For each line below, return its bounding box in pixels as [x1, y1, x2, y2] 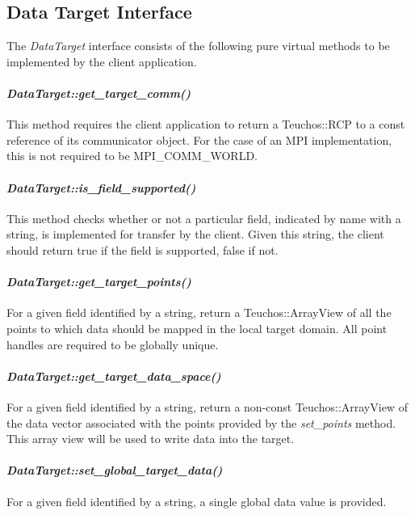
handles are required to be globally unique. [6, 336, 219, 352]
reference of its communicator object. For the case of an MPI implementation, [6, 131, 392, 148]
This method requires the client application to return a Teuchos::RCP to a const [6, 116, 405, 133]
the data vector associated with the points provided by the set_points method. [6, 414, 396, 431]
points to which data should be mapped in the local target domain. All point [6, 319, 388, 336]
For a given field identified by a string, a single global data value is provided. [6, 492, 387, 509]
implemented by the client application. [6, 53, 197, 70]
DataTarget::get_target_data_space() [6, 367, 221, 384]
